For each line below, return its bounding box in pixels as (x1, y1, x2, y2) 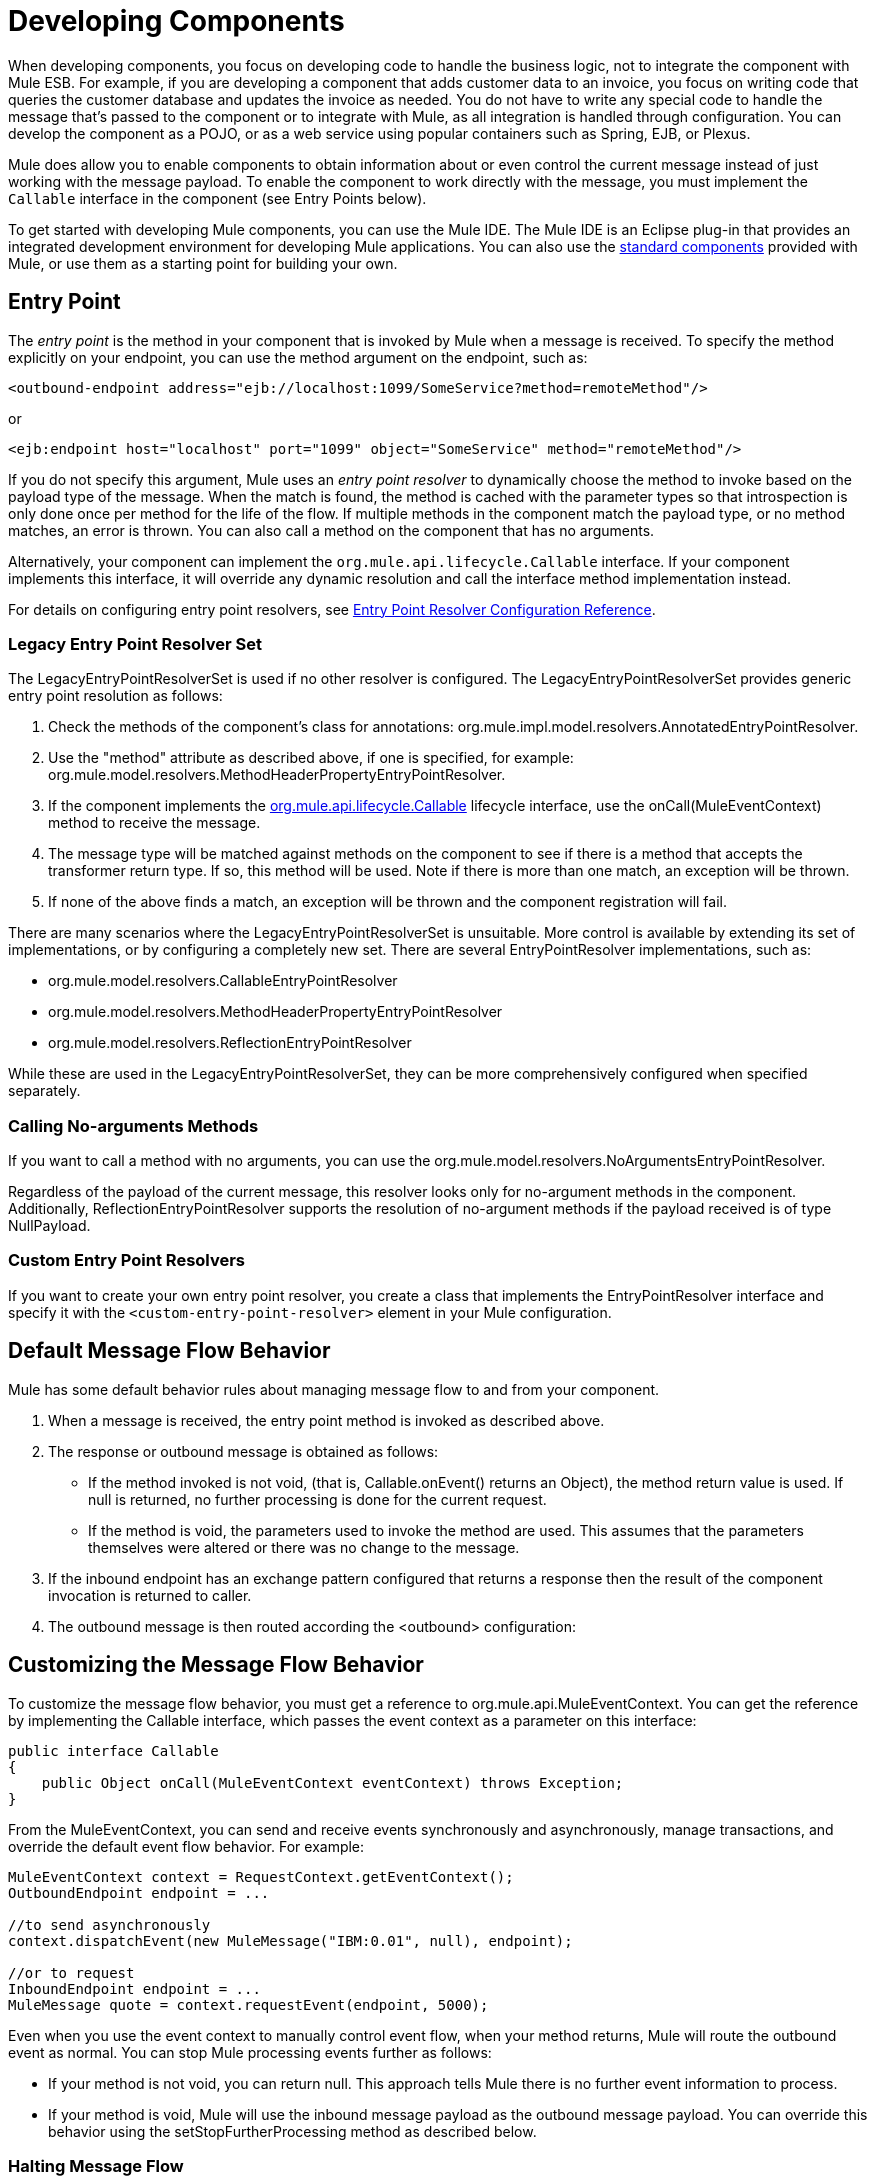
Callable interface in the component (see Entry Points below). (8, 189, 427, 207)
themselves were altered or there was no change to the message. (88, 1538, 520, 1556)
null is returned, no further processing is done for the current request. (88, 1490, 547, 1508)
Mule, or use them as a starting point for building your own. (8, 254, 398, 272)
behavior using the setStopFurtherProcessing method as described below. (48, 2122, 537, 2140)
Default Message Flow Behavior (8, 1338, 331, 1364)
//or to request (8, 1964, 135, 1981)
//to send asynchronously (8, 1916, 211, 1933)
